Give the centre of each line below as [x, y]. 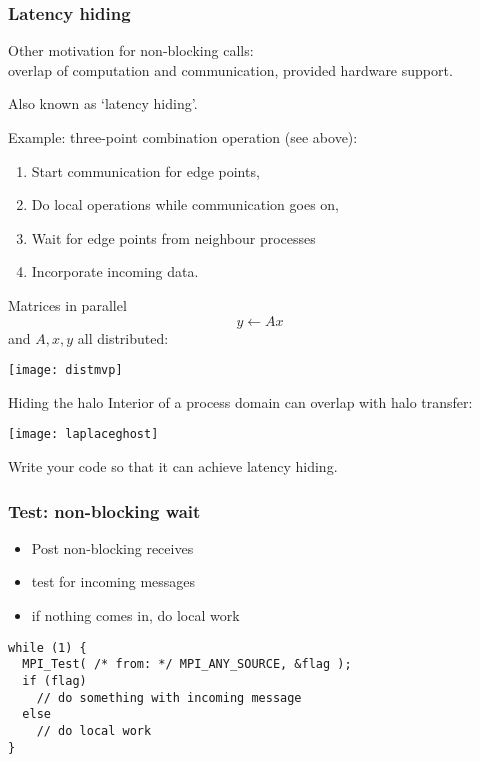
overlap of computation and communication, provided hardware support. [230, 69]
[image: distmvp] [65, 370]
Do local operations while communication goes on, [185, 204]
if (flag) [54, 680]
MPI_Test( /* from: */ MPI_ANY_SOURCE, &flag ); [187, 664]
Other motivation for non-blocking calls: [131, 50]
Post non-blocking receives [112, 547]
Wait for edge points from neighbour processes [173, 237]
